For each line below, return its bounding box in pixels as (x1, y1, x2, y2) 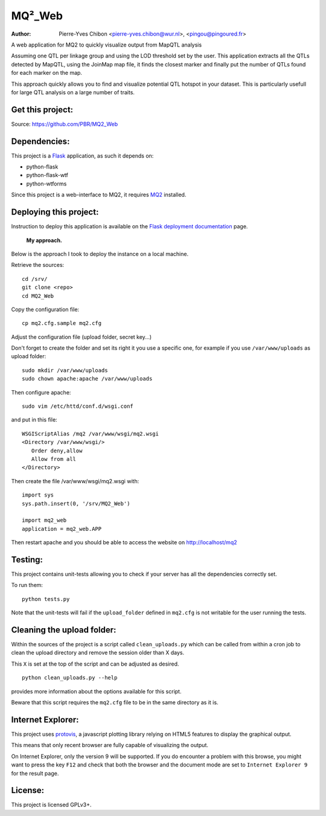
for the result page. (11, 769, 59, 777)
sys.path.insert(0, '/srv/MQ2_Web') (22, 500, 130, 507)
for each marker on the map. (11, 69, 83, 77)
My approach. (26, 236, 63, 244)
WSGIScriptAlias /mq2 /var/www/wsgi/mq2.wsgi (22, 430, 159, 437)
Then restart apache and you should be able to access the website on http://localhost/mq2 (11, 539, 237, 546)
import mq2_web (22, 517, 67, 524)
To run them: (11, 582, 43, 589)
